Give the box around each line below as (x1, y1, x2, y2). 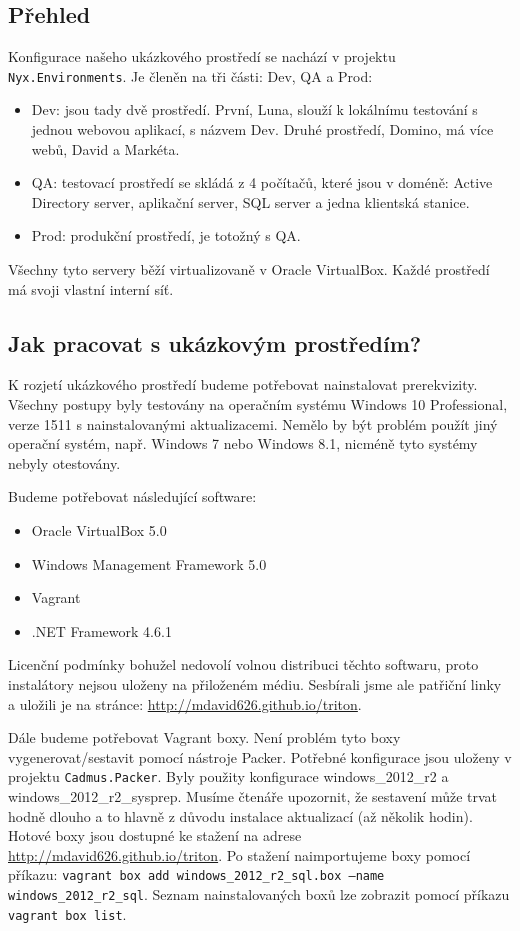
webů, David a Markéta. (31, 138, 180, 159)
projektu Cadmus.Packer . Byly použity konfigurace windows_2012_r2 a (8, 766, 449, 787)
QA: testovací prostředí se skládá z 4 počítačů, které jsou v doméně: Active (31, 172, 493, 193)
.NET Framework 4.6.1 (31, 620, 172, 641)
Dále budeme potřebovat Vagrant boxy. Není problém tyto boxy (8, 727, 401, 748)
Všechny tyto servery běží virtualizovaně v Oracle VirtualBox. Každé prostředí (8, 259, 490, 280)
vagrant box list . (8, 903, 127, 924)
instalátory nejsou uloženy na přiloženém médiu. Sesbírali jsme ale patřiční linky (8, 673, 502, 694)
